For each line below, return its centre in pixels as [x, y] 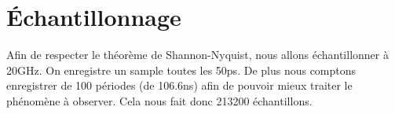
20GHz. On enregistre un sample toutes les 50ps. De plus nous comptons [181, 70]
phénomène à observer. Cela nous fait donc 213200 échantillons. [159, 100]
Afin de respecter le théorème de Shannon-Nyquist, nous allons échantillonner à [197, 55]
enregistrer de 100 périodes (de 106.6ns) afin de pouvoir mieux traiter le [179, 85]
